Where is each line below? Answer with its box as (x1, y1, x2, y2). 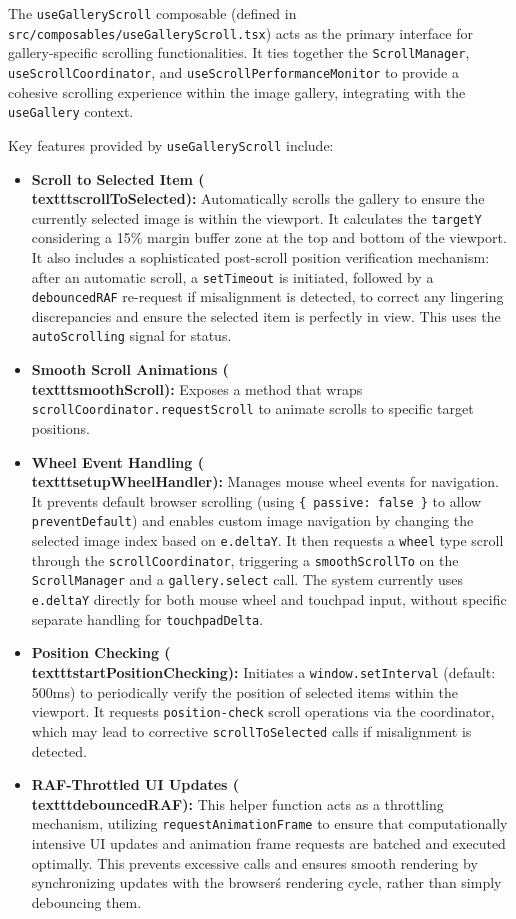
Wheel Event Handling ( (31, 451, 204, 472)
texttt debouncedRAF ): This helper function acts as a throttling (31, 793, 444, 814)
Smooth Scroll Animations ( (31, 359, 229, 380)
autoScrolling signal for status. (31, 325, 232, 346)
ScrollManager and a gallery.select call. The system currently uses (31, 569, 464, 590)
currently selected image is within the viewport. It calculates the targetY (31, 207, 482, 228)
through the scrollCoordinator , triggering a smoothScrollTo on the (31, 549, 459, 570)
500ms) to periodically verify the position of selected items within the (31, 681, 459, 702)
